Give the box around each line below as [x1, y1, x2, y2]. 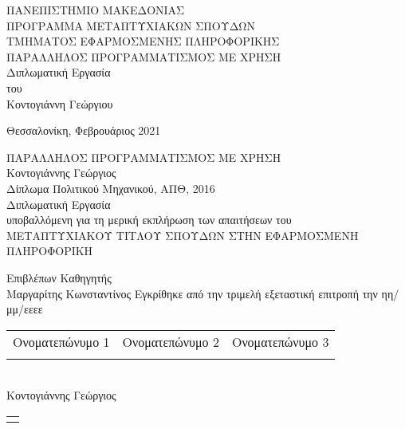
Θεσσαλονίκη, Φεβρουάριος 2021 [6, 122, 161, 139]
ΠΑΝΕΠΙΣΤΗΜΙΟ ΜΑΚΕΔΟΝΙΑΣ [6, 2, 185, 18]
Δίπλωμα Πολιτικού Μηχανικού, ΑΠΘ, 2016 [6, 179, 215, 196]
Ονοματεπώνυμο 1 [13, 332, 110, 351]
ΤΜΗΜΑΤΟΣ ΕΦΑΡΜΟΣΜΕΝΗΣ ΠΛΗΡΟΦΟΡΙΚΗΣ [6, 33, 280, 49]
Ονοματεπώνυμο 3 [231, 332, 329, 351]
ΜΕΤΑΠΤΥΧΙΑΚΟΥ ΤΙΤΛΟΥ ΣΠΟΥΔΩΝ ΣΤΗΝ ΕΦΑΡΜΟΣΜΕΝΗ [6, 226, 359, 243]
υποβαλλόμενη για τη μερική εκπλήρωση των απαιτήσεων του [6, 211, 292, 228]
